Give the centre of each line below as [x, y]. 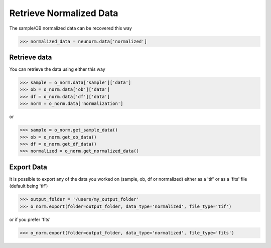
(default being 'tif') [29, 186]
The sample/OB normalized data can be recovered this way [71, 28]
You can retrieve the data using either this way [57, 69]
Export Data [28, 167]
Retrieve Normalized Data [64, 13]
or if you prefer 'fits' [30, 219]
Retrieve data [31, 57]
